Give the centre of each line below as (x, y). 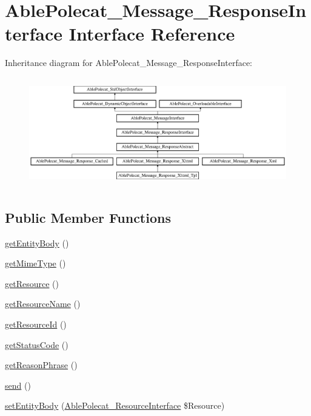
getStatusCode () (37, 344)
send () (18, 385)
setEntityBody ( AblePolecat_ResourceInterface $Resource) (115, 405)
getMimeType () (35, 263)
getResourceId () (36, 324)
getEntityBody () (37, 243)
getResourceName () (43, 304)
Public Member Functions (88, 217)
